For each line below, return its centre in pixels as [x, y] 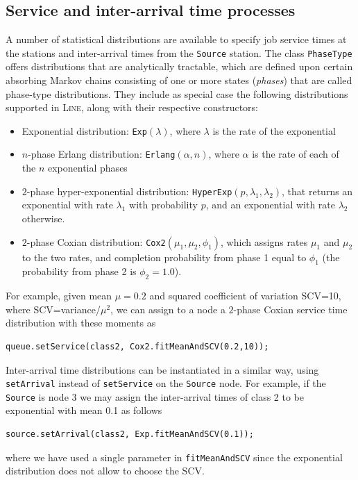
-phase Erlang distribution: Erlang [102, 154]
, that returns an [317, 191]
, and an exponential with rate [271, 205]
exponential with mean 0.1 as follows [84, 410]
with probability [163, 205]
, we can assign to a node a [168, 309]
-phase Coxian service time [290, 309]
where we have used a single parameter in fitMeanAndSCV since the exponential [174, 457]
